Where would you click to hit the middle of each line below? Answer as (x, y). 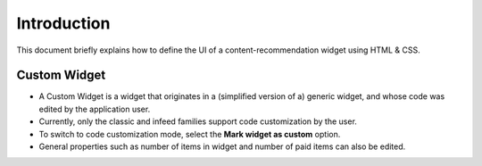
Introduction (63, 23)
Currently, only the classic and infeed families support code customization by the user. (198, 121)
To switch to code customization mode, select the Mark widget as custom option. (190, 134)
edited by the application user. (95, 109)
